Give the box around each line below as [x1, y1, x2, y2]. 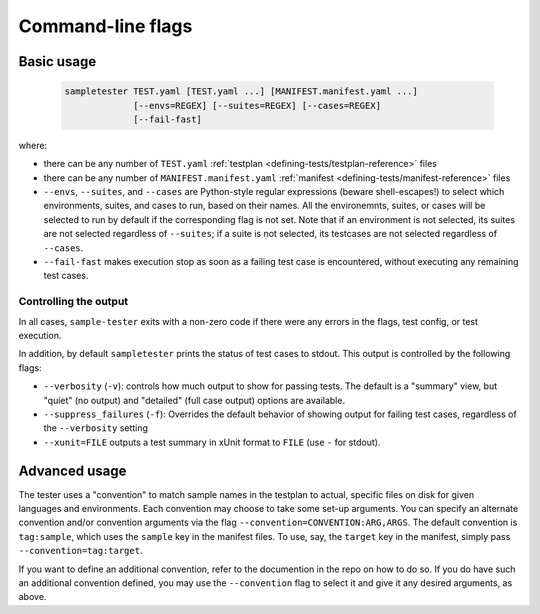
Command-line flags [18, 15, 193, 37]
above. [18, 591, 47, 603]
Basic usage [18, 53, 97, 70]
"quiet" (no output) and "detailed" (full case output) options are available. [43, 394, 345, 406]
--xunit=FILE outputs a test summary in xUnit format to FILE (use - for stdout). [43, 436, 381, 448]
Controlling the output [18, 295, 129, 309]
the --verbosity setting [43, 422, 149, 434]
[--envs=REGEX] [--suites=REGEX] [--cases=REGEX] [133, 100, 382, 111]
